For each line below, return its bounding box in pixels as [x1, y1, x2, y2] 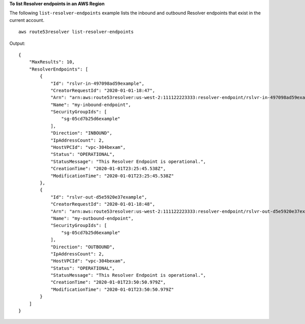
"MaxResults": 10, [28, 59, 75, 65]
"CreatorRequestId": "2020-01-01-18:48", [50, 201, 155, 207]
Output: [9, 40, 25, 46]
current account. [9, 17, 45, 23]
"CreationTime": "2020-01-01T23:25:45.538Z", [50, 166, 166, 172]
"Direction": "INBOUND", [50, 130, 113, 136]
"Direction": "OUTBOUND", [50, 244, 115, 250]
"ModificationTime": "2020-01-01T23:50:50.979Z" [50, 286, 174, 292]
